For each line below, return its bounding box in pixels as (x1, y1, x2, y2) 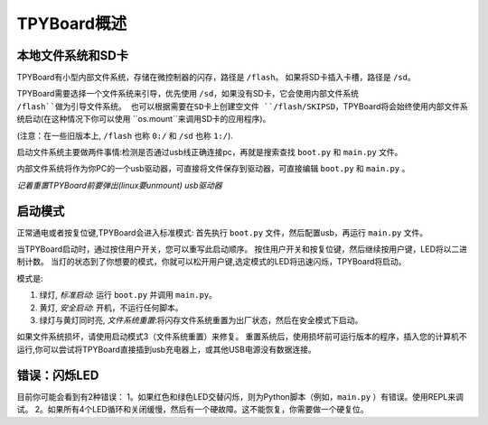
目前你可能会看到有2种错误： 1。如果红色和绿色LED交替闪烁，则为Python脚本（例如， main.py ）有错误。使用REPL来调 (16, 391, 465, 402)
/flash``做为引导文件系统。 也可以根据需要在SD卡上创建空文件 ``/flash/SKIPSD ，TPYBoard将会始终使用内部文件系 (16, 100, 469, 112)
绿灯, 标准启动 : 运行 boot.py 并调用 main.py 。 (39, 290, 217, 300)
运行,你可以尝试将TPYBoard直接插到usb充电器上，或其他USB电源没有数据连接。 (16, 344, 316, 355)
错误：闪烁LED (16, 367, 99, 383)
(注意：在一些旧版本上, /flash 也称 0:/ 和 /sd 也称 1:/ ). (16, 130, 234, 141)
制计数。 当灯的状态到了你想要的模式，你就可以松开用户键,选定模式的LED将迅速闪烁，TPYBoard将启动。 (16, 256, 407, 267)
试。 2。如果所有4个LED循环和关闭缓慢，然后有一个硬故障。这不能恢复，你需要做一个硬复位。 (16, 404, 369, 415)
